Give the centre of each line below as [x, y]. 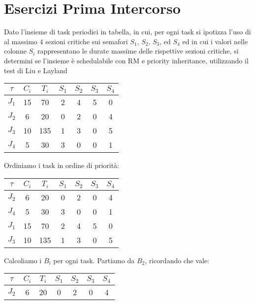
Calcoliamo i [23, 260]
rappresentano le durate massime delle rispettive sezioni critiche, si [138, 51]
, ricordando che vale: [177, 260]
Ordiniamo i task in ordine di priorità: [62, 165]
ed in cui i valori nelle [215, 41]
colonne [15, 51]
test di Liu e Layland [36, 70]
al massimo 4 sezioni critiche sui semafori [66, 41]
